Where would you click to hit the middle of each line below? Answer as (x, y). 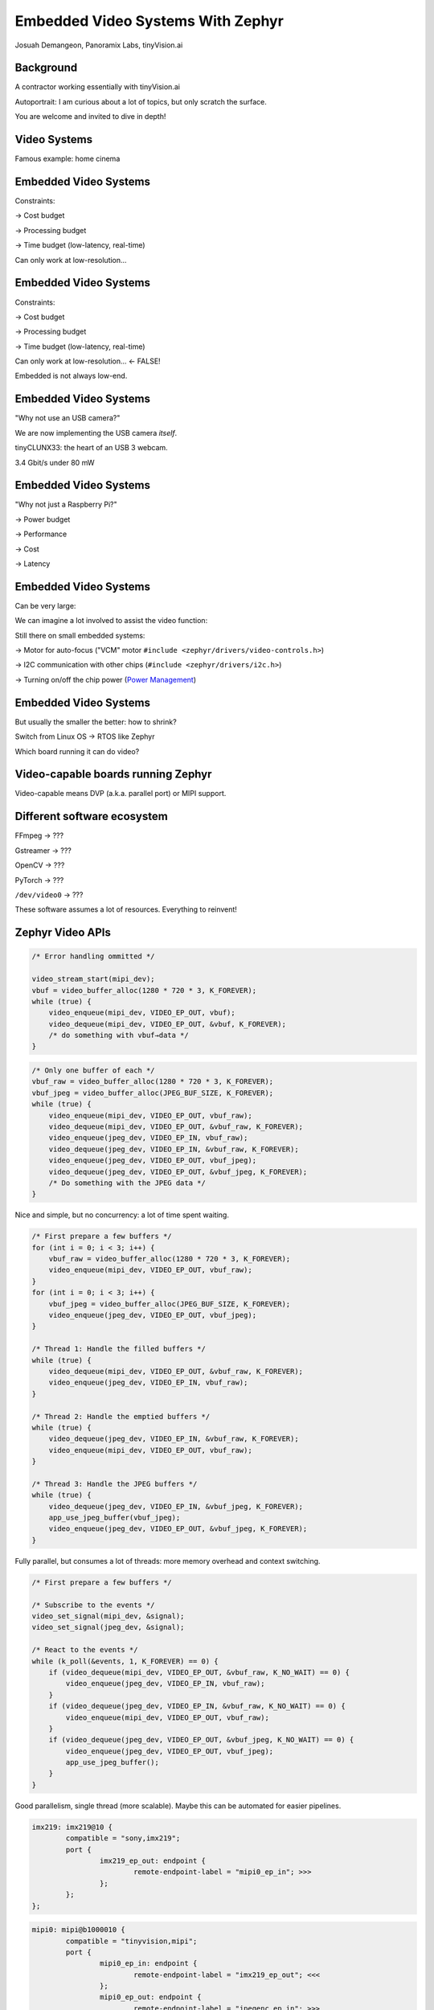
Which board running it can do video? (77, 751)
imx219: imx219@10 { (72, 1827)
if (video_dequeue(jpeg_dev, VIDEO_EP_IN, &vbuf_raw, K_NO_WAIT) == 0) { (197, 1706)
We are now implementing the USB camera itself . (96, 433)
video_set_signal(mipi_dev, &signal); (108, 1616)
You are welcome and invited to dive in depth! (90, 117)
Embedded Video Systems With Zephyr (149, 21)
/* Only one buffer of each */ (94, 1071)
